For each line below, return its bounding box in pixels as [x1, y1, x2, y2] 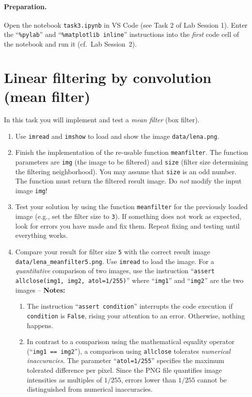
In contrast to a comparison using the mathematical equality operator [27, 336, 235, 347]
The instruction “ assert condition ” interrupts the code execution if [27, 301, 233, 311]
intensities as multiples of [27, 374, 102, 384]
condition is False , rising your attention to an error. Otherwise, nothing [27, 310, 245, 320]
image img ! [15, 185, 47, 195]
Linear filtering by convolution [4, 67, 212, 87]
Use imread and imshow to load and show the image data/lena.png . [15, 131, 220, 141]
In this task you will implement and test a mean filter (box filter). [4, 115, 200, 125]
